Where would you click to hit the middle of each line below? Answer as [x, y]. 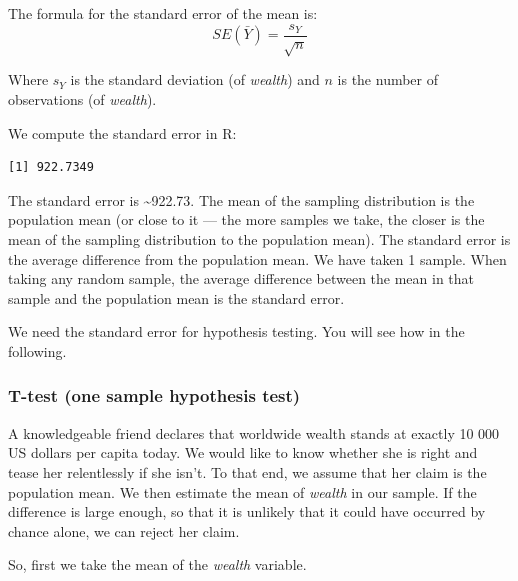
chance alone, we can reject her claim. [124, 530]
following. [37, 350]
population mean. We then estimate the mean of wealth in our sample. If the [242, 491]
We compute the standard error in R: [122, 132]
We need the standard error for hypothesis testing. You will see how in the [236, 331]
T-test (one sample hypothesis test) [154, 395]
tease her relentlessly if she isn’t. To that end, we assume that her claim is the [247, 471]
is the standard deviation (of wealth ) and [195, 79]
